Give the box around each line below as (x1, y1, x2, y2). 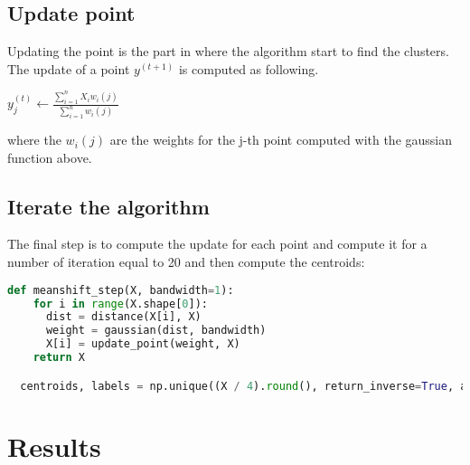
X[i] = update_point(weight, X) (45, 337, 240, 351)
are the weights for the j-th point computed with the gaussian (109, 130, 453, 149)
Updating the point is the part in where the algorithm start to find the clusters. (7, 42, 449, 61)
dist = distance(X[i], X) (45, 310, 202, 324)
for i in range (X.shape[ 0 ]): (33, 297, 208, 310)
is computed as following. (178, 59, 319, 78)
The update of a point (7, 59, 130, 78)
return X (33, 351, 85, 364)
